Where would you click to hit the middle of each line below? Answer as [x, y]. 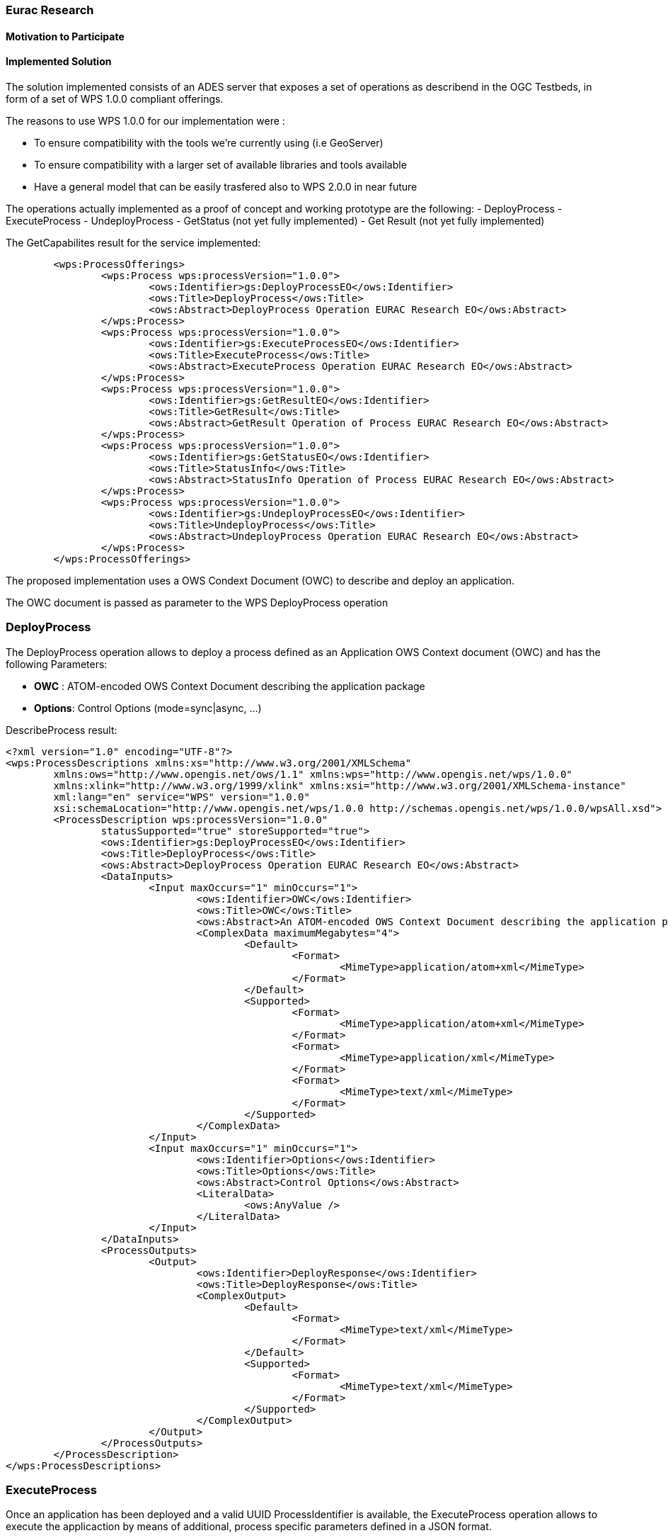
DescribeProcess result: [62, 730]
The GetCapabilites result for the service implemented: [133, 242]
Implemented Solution [59, 62]
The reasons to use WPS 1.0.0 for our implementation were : [145, 120]
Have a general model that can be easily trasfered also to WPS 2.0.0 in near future [226, 186]
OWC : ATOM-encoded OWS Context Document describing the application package [230, 686]
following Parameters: [57, 664]
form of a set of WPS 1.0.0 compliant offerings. [115, 98]
